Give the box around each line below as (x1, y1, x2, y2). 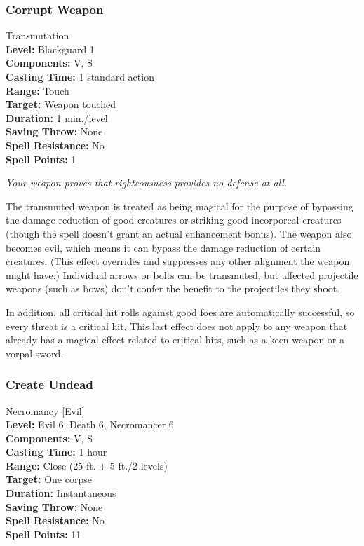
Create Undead (6, 376, 93, 393)
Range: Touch (6, 83, 69, 97)
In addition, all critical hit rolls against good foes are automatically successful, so (6, 304, 355, 319)
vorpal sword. (6, 346, 64, 360)
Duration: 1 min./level (6, 110, 108, 125)
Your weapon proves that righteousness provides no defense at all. (6, 175, 288, 190)
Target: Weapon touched (6, 97, 116, 111)
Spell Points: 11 (6, 526, 81, 541)
